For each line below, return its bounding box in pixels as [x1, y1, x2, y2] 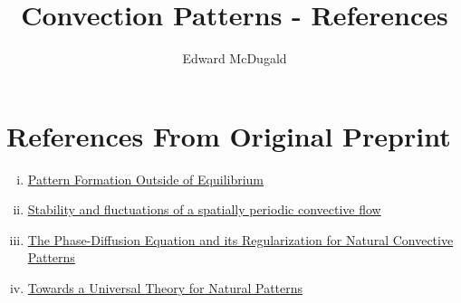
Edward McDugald [182, 49, 287, 68]
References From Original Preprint [6, 117, 451, 154]
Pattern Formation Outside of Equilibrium [27, 169, 264, 188]
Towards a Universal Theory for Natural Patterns [27, 279, 303, 298]
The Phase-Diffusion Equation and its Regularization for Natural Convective [27, 230, 454, 249]
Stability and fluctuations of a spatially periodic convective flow [27, 200, 381, 219]
